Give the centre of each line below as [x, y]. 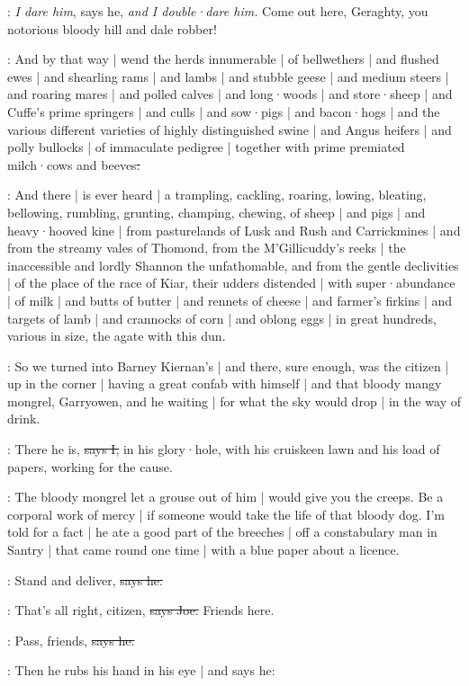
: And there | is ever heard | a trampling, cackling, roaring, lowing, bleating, [217, 195]
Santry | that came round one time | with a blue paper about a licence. [203, 550]
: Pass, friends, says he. [71, 640]
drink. [24, 419]
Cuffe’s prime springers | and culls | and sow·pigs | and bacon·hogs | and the [224, 111]
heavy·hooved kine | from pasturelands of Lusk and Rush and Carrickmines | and [234, 230]
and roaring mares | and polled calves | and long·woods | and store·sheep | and [230, 94]
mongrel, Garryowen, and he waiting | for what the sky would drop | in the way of [234, 401]
